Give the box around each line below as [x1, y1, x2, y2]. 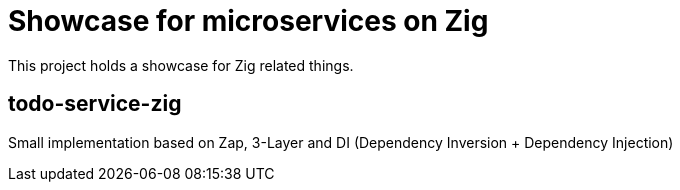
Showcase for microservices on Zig [8, 4, 489, 38]
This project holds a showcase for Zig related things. [8, 56, 354, 74]
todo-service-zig [8, 91, 182, 117]
